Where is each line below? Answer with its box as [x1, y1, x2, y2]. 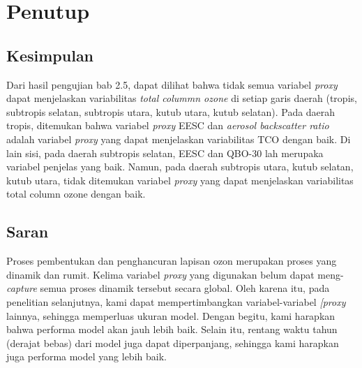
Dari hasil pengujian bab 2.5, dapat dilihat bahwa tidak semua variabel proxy [6, 77, 338, 91]
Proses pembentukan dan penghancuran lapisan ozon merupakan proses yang [6, 253, 337, 268]
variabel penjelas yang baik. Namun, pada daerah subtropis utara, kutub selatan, [6, 159, 354, 174]
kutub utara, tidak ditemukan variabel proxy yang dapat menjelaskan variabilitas [6, 172, 354, 187]
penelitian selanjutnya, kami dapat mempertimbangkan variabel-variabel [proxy [6, 294, 346, 309]
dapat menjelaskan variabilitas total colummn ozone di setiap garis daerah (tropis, [6, 91, 357, 105]
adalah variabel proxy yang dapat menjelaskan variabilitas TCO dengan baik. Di [6, 131, 351, 146]
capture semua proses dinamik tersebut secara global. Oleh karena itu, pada [6, 281, 330, 295]
